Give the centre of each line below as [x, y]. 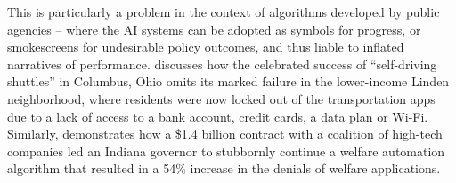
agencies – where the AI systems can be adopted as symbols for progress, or [214, 29]
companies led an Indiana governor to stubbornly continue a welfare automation [226, 151]
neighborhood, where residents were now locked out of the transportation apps [221, 98]
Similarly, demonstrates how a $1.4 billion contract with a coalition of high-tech [225, 134]
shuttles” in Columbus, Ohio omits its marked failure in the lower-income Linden [228, 81]
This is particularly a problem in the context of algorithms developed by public [224, 12]
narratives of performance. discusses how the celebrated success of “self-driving [222, 64]
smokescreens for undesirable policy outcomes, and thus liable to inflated [206, 47]
